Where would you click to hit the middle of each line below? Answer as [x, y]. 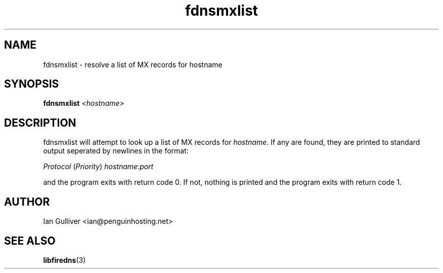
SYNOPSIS [32, 84]
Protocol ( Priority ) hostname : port [98, 167]
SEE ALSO [30, 241]
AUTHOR [27, 202]
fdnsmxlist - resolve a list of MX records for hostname [133, 64]
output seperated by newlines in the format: [116, 151]
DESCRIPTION [40, 123]
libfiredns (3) [64, 260]
